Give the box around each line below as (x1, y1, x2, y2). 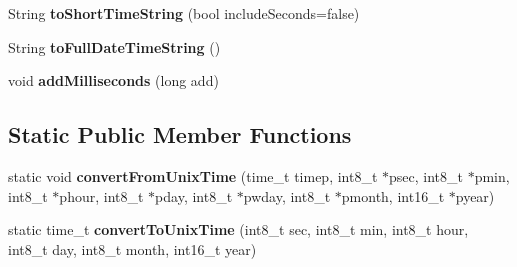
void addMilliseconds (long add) (8, 70, 219, 91)
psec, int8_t (389, 165, 463, 186)
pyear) (455, 185, 495, 206)
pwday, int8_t (243, 185, 331, 206)
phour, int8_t (59, 185, 144, 206)
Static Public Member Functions (8, 119, 352, 150)
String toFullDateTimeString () (8, 36, 221, 57)
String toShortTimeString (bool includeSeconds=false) (8, 3, 360, 23)
